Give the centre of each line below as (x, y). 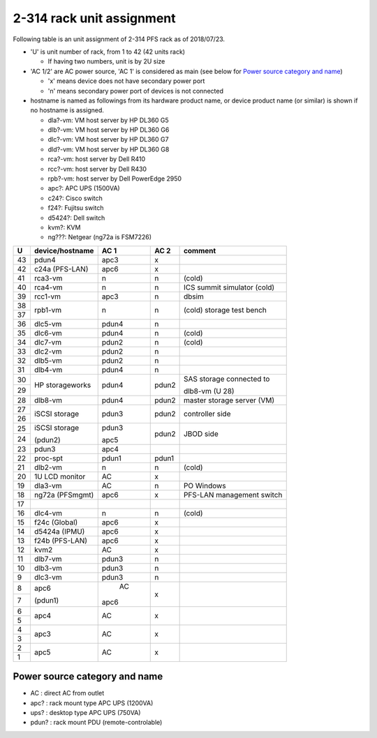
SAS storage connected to (227, 379)
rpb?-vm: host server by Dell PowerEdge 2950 (114, 179)
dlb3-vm (48, 568)
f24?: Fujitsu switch (76, 208)
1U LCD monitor (60, 476)
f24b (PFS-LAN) (60, 541)
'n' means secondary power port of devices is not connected (135, 91)
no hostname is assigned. (67, 110)
